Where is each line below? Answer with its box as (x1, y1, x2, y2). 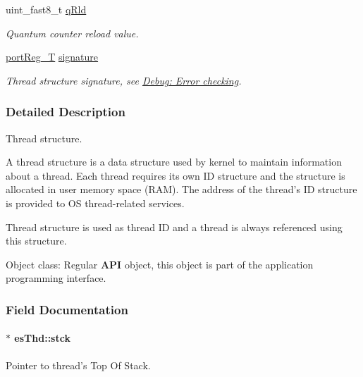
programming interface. (6, 271, 106, 285)
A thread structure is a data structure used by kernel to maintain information (6, 154, 342, 169)
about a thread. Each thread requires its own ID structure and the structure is (6, 168, 345, 183)
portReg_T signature (6, 49, 99, 64)
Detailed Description (6, 103, 125, 120)
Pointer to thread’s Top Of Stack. (6, 357, 151, 372)
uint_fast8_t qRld (6, 2, 87, 16)
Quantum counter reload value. (6, 25, 139, 40)
